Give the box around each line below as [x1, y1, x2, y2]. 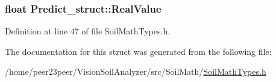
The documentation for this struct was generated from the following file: [5, 45, 272, 57]
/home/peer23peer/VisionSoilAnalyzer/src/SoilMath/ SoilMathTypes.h [5, 65, 266, 78]
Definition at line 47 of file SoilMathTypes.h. [5, 25, 171, 37]
